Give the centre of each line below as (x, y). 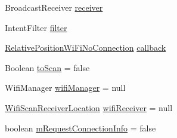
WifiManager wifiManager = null (65, 88)
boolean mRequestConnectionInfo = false (80, 128)
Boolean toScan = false (47, 67)
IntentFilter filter (36, 27)
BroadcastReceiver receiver (54, 7)
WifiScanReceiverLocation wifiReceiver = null (89, 107)
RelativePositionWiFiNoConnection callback (86, 47)
